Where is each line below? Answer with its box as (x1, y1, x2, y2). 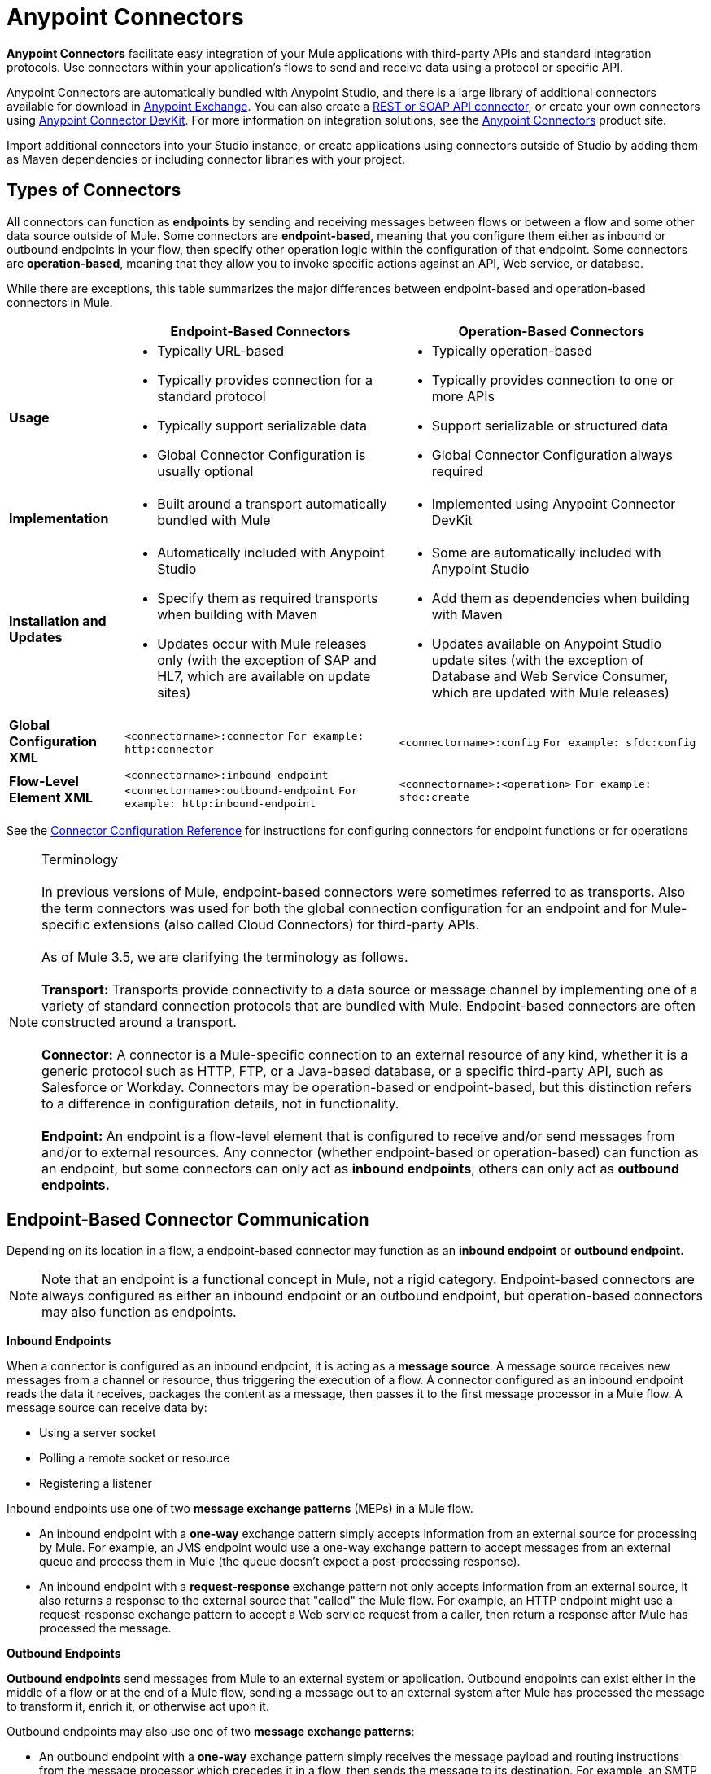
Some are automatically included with (431, 544, 661, 561)
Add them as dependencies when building (431, 589, 690, 606)
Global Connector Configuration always (431, 446, 673, 463)
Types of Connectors (7, 180, 181, 201)
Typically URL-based (157, 342, 285, 359)
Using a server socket (39, 1426, 156, 1440)
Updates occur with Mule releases (157, 635, 367, 652)
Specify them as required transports (157, 589, 378, 606)
